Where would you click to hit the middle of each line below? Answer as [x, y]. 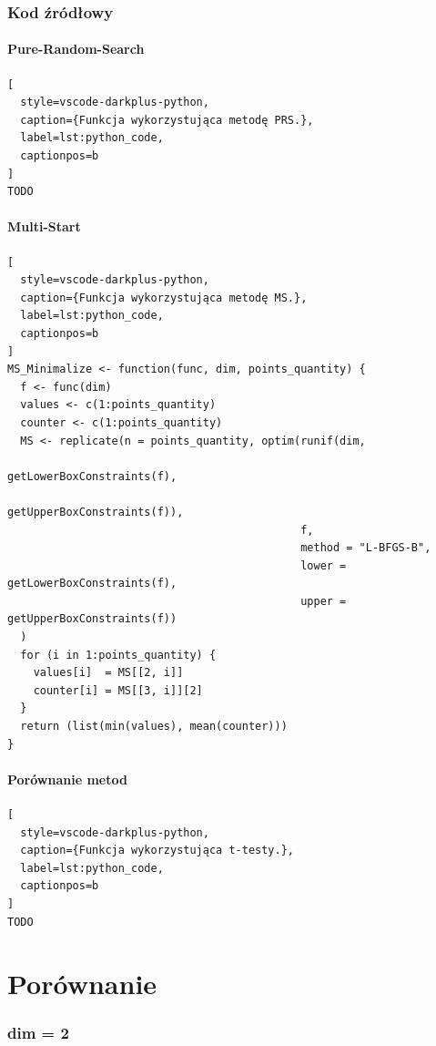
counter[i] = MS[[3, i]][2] [118, 690]
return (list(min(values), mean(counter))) [154, 727]
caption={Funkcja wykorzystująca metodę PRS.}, [167, 120]
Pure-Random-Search [76, 49]
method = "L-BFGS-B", [366, 548]
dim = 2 [38, 1033]
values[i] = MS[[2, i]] [108, 673]
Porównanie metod [67, 779]
